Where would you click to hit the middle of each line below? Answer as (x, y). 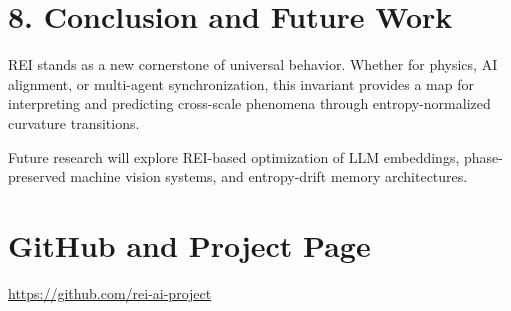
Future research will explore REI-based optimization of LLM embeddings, (234, 156)
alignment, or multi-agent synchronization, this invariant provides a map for (241, 83)
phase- (483, 156)
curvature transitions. (74, 122)
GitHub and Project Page (189, 244)
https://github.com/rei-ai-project (110, 292)
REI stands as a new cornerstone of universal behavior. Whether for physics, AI (253, 64)
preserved (37, 176)
